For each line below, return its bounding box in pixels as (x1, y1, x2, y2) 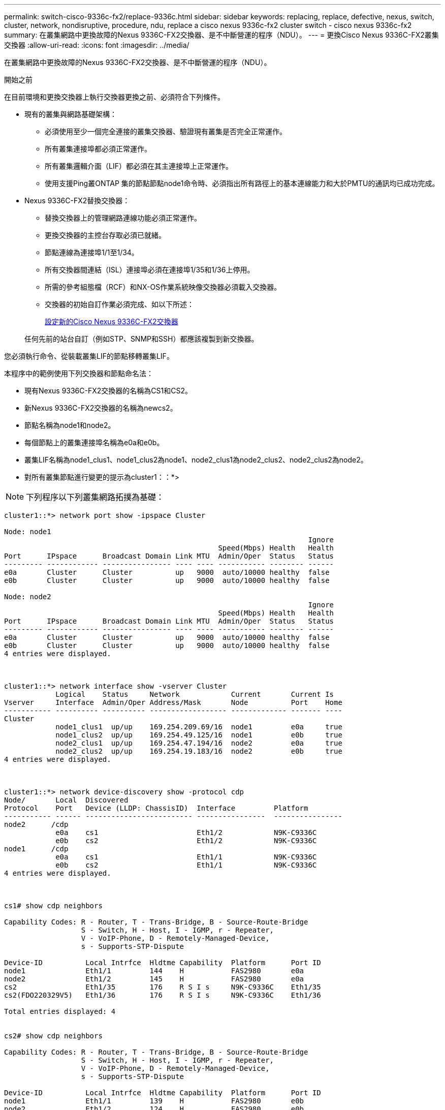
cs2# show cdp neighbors (4, 1032, 103, 1040)
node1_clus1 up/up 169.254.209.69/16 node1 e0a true (55, 723, 342, 731)
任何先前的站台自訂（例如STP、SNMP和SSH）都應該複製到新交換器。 (24, 334, 259, 343)
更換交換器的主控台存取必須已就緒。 (45, 231, 166, 239)
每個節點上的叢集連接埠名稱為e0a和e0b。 (24, 438, 164, 447)
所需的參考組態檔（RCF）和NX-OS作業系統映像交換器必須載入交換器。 (45, 283, 281, 291)
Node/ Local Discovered (4, 796, 129, 804)
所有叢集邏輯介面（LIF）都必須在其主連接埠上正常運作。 (45, 162, 233, 170)
